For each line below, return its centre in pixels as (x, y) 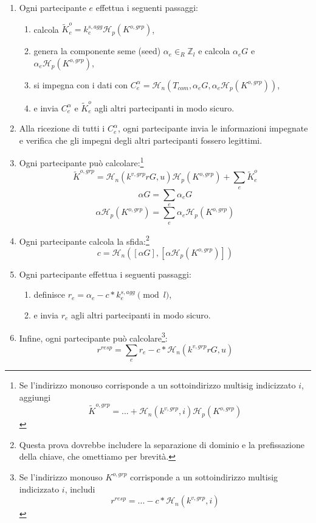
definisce (50, 294)
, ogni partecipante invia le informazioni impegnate (213, 128)
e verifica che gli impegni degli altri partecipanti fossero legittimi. (141, 140)
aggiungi (35, 397)
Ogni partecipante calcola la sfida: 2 (84, 240)
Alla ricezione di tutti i (62, 128)
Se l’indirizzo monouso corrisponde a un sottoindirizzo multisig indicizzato (157, 385)
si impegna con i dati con (81, 84)
